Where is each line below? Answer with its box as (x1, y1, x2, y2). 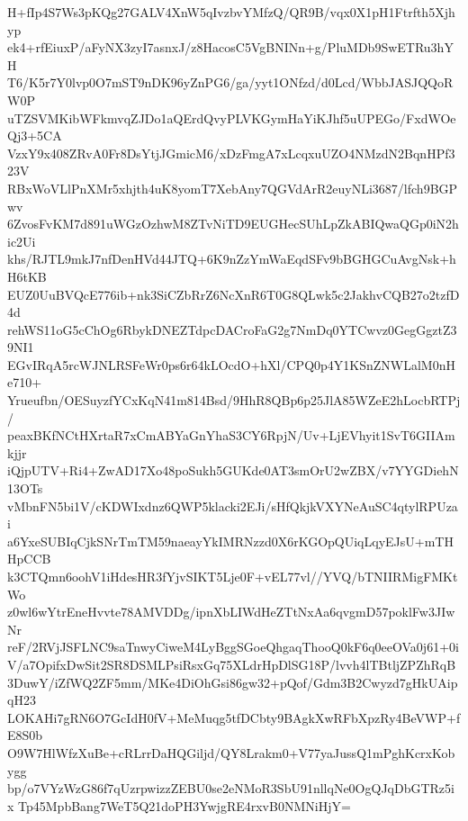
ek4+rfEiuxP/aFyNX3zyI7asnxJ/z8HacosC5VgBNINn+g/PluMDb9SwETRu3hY (7, 38, 454, 57)
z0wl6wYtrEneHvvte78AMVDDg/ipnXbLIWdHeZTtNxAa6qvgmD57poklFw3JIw (7, 602, 455, 621)
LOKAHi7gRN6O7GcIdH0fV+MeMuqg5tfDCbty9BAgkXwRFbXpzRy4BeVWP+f (7, 708, 461, 726)
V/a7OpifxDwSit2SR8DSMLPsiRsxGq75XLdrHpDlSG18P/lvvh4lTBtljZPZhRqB (7, 654, 456, 673)
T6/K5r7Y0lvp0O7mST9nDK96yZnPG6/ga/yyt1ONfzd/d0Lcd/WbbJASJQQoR (7, 73, 454, 92)
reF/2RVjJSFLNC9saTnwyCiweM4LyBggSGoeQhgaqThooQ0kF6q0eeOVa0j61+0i (7, 637, 459, 656)
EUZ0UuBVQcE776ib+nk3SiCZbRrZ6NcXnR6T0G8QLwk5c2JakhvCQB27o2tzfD (7, 284, 460, 303)
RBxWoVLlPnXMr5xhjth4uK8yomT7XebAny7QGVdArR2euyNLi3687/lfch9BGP (7, 178, 458, 197)
